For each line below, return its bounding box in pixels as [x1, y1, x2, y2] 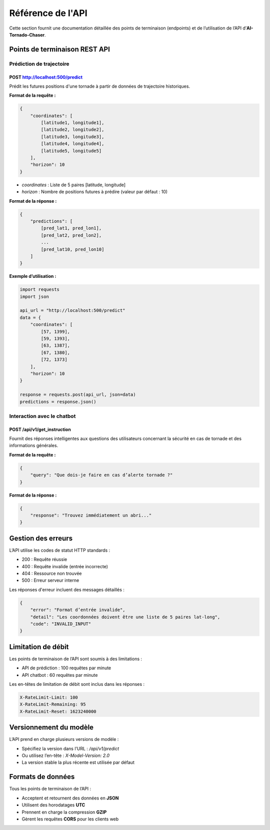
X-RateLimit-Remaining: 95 [19, 701, 86, 707]
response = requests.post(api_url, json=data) [19, 392, 136, 397]
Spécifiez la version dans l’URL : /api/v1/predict [21, 745, 119, 751]
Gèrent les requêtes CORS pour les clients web [21, 816, 119, 822]
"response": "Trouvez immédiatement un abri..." [30, 512, 152, 518]
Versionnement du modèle [9, 723, 94, 732]
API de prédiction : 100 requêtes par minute [21, 665, 111, 671]
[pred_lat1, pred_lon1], [40, 225, 102, 231]
